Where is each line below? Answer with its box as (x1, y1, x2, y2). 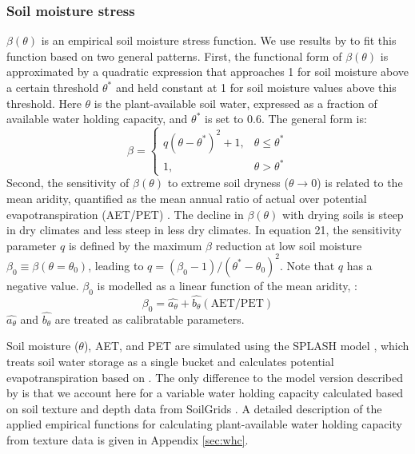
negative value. (6, 277, 79, 293)
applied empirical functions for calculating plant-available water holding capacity (6, 416, 402, 432)
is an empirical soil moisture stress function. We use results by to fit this (41, 32, 397, 49)
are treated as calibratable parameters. (54, 310, 245, 327)
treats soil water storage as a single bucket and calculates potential (6, 353, 334, 370)
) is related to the (317, 174, 403, 191)
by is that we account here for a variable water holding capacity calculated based (6, 384, 404, 401)
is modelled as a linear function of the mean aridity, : (97, 277, 357, 293)
